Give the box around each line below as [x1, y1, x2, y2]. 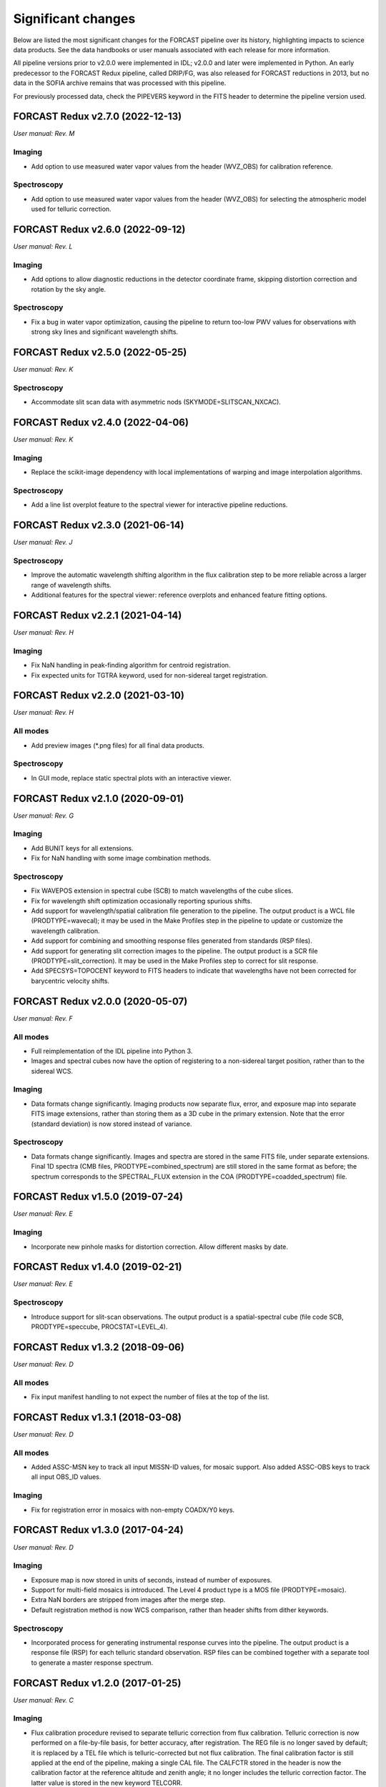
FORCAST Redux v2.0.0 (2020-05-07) [13, 995, 188, 1007]
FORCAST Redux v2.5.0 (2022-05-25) [13, 346, 187, 358]
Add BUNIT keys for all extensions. [31, 843, 134, 852]
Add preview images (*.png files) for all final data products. [31, 741, 205, 750]
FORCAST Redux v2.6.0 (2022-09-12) [13, 223, 186, 235]
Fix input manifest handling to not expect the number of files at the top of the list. [31, 1392, 269, 1401]
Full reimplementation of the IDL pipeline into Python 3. [31, 1046, 193, 1055]
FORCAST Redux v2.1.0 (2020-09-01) [13, 792, 184, 804]
